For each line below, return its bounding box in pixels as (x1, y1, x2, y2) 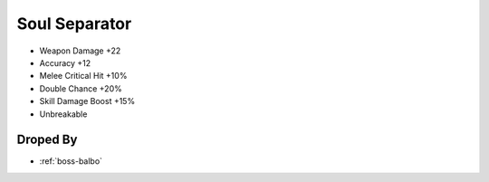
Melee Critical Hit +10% (39, 71, 128, 81)
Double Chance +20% (39, 82, 122, 94)
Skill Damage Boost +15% (39, 96, 136, 107)
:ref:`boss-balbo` (39, 156, 103, 167)
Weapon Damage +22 (39, 45, 121, 56)
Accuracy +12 (39, 57, 91, 68)
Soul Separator (16, 14, 132, 34)
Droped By (16, 132, 78, 148)
